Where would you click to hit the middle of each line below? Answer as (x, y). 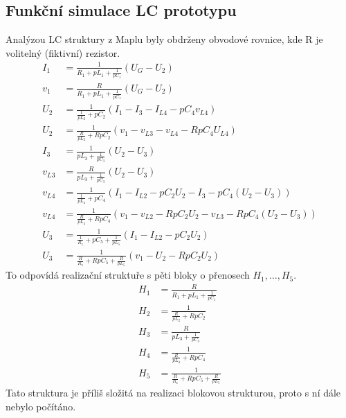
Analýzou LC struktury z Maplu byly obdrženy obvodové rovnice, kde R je (164, 39)
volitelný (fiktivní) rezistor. (63, 52)
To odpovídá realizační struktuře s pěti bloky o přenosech (128, 275)
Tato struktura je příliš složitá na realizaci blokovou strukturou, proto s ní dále (173, 393)
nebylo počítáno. (41, 406)
